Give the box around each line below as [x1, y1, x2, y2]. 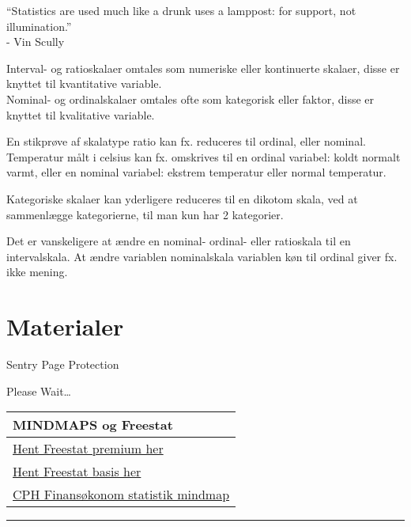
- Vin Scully [6, 33, 65, 50]
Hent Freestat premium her [13, 439, 164, 458]
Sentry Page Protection [6, 356, 119, 373]
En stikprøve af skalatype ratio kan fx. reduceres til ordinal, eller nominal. [6, 133, 366, 150]
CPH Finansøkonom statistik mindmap [13, 485, 230, 504]
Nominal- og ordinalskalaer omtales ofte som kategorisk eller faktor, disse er [6, 90, 374, 107]
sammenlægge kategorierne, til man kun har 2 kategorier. [6, 206, 284, 222]
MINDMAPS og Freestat [13, 415, 173, 434]
